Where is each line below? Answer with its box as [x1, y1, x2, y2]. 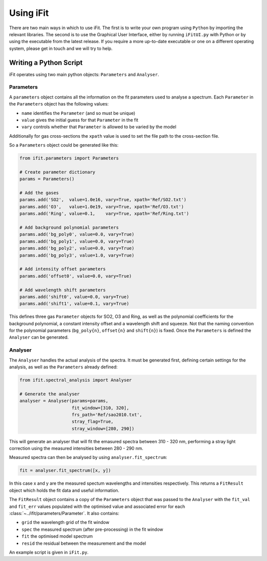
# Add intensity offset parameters [19, 266, 106, 272]
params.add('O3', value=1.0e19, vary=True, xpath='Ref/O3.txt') [19, 204, 184, 209]
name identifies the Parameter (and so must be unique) [21, 110, 135, 116]
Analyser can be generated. [9, 334, 69, 340]
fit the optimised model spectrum [21, 533, 93, 539]
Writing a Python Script [9, 58, 83, 67]
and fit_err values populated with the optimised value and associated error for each [9, 503, 185, 510]
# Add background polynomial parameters [19, 225, 119, 230]
